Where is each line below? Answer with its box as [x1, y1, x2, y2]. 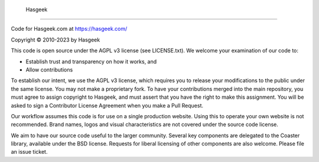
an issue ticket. [11, 148, 48, 155]
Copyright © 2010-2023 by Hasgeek [11, 36, 100, 43]
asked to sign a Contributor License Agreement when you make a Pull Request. [11, 102, 204, 109]
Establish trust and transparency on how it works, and [25, 58, 157, 65]
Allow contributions [25, 66, 73, 73]
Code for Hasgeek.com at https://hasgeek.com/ [11, 25, 128, 33]
